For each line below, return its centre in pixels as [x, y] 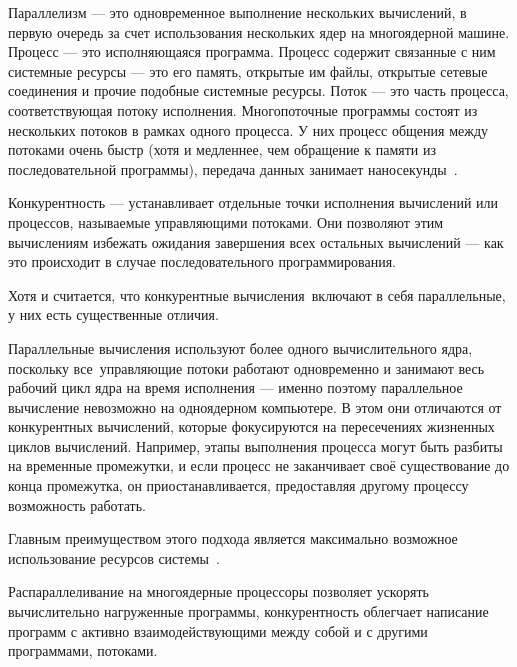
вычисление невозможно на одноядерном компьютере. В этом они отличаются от [255, 406]
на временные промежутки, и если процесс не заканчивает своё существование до [259, 465]
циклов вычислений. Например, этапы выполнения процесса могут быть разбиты [255, 445]
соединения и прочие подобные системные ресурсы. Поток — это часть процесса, [258, 90]
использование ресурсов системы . [114, 557]
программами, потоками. [83, 650]
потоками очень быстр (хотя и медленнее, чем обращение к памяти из [222, 149]
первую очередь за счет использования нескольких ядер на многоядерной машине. [259, 31]
